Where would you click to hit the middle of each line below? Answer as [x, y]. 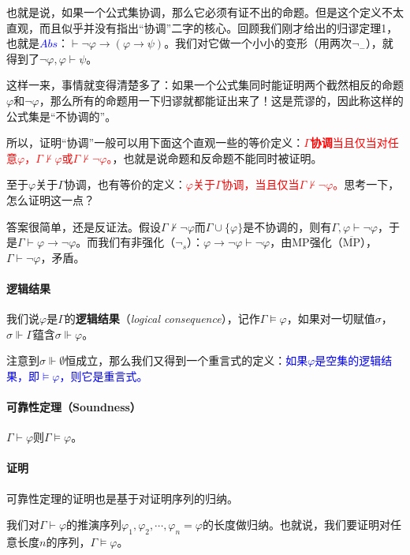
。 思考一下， [366, 184]
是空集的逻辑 [348, 360]
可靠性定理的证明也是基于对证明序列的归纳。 [122, 498]
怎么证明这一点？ [50, 199]
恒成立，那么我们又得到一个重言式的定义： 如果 [186, 360]
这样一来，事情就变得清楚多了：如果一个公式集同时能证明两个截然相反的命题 [205, 85]
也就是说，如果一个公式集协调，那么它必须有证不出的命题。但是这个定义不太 [205, 12]
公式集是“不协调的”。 [61, 116]
